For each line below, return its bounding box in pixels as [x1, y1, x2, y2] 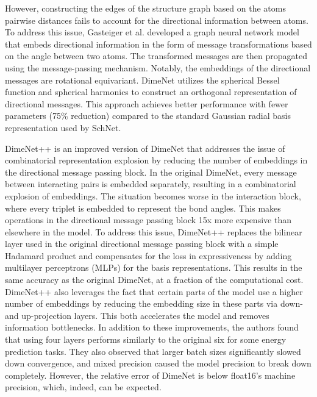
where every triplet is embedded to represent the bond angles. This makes [5, 201, 281, 214]
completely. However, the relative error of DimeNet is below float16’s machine [5, 368, 296, 381]
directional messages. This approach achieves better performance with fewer [5, 97, 288, 110]
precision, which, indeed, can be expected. [5, 381, 162, 393]
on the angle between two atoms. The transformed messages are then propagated [5, 49, 307, 62]
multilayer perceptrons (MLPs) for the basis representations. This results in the [5, 261, 302, 274]
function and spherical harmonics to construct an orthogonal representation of [5, 85, 297, 98]
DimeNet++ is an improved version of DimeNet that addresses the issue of [5, 141, 285, 154]
